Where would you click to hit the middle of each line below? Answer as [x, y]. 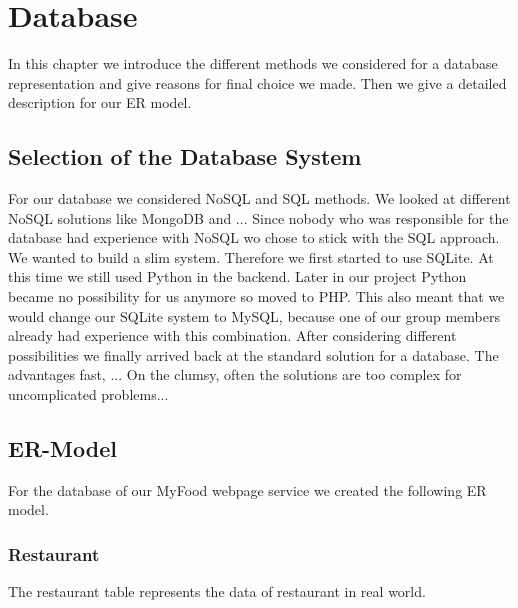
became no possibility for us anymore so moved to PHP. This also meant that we [256, 296]
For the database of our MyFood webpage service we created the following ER [247, 489]
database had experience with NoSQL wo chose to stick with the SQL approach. [254, 237]
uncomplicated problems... [88, 394]
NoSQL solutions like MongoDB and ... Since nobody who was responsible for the [258, 217]
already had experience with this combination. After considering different [232, 335]
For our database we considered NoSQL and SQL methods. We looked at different [259, 198]
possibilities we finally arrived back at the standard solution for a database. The [253, 354]
